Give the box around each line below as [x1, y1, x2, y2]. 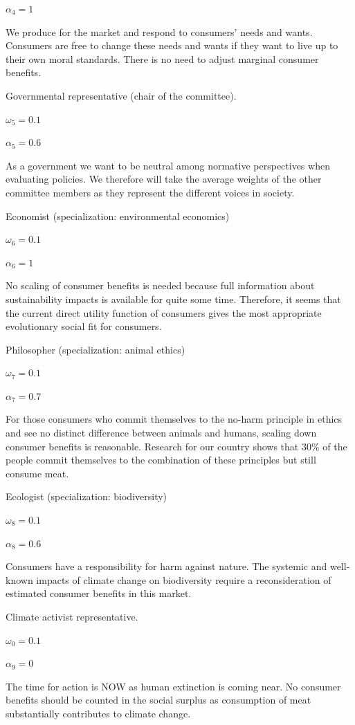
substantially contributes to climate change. [6, 706, 191, 720]
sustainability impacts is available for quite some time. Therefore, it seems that [6, 291, 341, 306]
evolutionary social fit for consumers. [6, 319, 162, 333]
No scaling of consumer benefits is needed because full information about [6, 278, 315, 293]
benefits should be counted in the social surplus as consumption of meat [6, 692, 311, 707]
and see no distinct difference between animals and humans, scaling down [6, 425, 317, 440]
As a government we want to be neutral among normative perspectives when [6, 158, 330, 172]
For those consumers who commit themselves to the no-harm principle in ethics [6, 412, 343, 426]
